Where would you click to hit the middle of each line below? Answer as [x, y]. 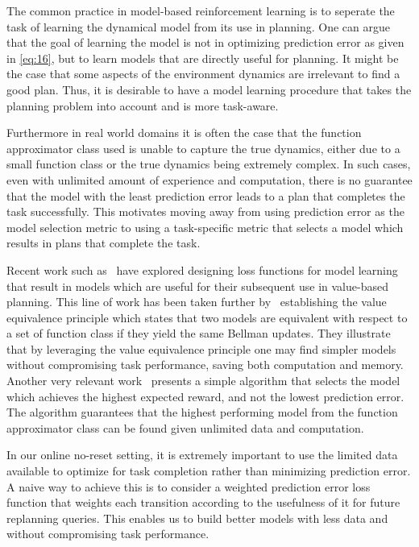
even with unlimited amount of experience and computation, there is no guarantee [209, 179]
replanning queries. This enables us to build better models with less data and [197, 518]
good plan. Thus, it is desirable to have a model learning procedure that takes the [209, 89]
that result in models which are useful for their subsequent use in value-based [197, 286]
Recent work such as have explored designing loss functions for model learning [202, 269]
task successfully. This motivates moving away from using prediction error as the [205, 211]
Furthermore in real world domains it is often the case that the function [184, 133]
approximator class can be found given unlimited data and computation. [185, 427]
